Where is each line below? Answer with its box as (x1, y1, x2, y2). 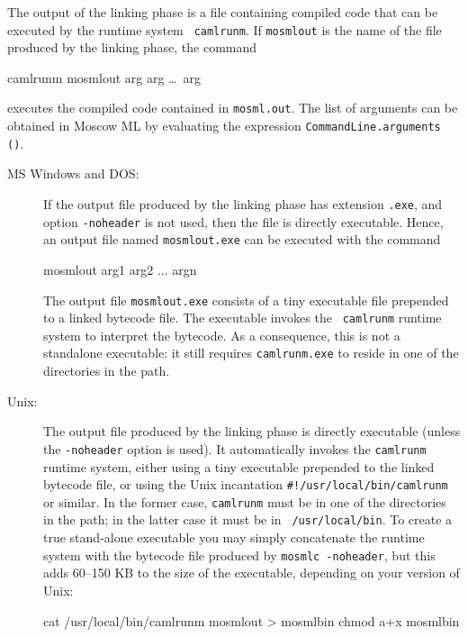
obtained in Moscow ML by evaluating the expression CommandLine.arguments (7, 116, 441, 135)
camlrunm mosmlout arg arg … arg (7, 68, 201, 86)
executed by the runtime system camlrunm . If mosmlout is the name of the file (7, 20, 442, 39)
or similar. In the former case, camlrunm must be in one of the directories (43, 492, 446, 511)
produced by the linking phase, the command (7, 38, 257, 57)
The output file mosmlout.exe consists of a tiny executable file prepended (43, 290, 449, 309)
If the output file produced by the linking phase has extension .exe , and (43, 195, 443, 213)
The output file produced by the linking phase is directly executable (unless (43, 422, 461, 441)
